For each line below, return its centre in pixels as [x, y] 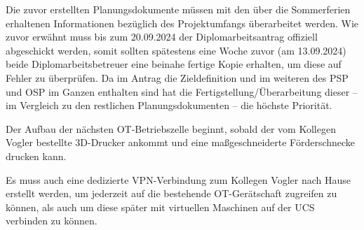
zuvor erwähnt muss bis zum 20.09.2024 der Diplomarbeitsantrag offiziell [162, 37]
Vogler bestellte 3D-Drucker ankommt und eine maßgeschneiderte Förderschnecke [181, 142]
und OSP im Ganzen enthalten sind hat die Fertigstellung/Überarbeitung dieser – [182, 91]
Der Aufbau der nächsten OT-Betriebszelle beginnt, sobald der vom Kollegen [171, 128]
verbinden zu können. [52, 221]
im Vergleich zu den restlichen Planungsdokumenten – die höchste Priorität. [169, 105]
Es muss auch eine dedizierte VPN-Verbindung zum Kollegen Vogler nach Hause [178, 179]
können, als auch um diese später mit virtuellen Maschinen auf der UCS [160, 207]
